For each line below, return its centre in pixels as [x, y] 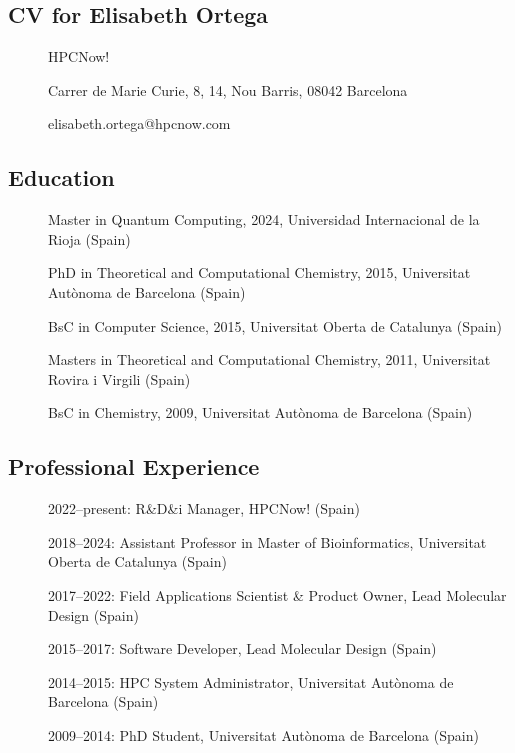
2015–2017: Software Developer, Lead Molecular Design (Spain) [242, 648]
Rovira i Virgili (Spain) [119, 378]
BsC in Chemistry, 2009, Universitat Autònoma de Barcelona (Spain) [260, 412]
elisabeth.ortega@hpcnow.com [139, 123]
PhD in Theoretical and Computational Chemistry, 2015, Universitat [259, 272]
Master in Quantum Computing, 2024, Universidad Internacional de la [264, 219]
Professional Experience [134, 466]
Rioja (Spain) [89, 238]
